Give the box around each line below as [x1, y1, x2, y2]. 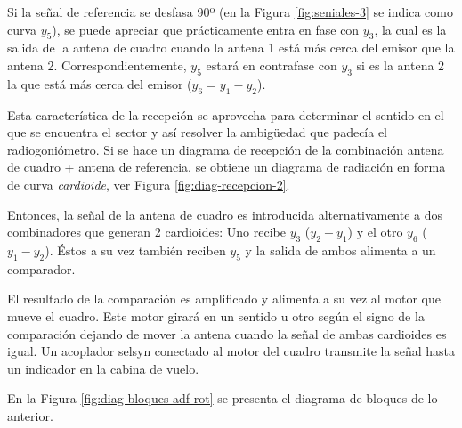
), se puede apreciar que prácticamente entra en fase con [52, 20, 360, 38]
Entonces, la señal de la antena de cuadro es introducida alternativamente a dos [7, 205, 443, 223]
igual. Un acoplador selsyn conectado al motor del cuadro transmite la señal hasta [7, 342, 455, 360]
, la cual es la [374, 20, 447, 38]
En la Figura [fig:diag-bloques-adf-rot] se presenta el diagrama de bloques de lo [7, 389, 438, 408]
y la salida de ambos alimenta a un [245, 240, 436, 259]
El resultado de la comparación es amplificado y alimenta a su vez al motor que [7, 289, 442, 308]
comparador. [7, 259, 76, 278]
